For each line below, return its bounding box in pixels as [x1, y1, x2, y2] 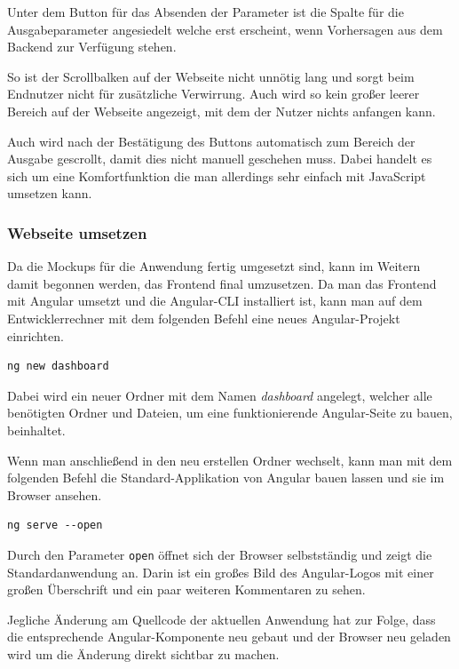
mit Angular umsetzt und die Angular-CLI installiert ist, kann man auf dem [7, 291, 423, 310]
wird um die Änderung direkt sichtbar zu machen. [7, 644, 280, 663]
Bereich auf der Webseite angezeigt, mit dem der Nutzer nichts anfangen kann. [7, 101, 436, 120]
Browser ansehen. [7, 485, 102, 504]
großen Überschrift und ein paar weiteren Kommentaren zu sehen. [7, 580, 366, 599]
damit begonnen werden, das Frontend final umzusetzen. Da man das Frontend [7, 274, 437, 292]
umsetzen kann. [7, 184, 92, 203]
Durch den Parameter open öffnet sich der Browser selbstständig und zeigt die [7, 545, 432, 563]
